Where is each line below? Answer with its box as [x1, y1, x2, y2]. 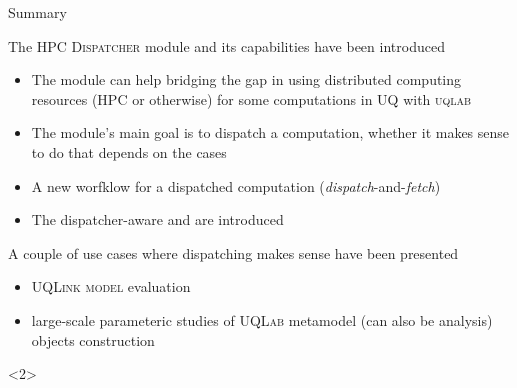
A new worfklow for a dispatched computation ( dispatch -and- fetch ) [31, 175, 441, 196]
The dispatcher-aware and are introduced [31, 209, 284, 230]
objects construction [31, 329, 155, 350]
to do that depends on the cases [31, 141, 227, 162]
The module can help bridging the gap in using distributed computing [31, 69, 462, 90]
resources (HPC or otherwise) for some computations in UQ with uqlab [31, 88, 472, 109]
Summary [8, 2, 67, 22]
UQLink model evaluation [31, 276, 191, 297]
